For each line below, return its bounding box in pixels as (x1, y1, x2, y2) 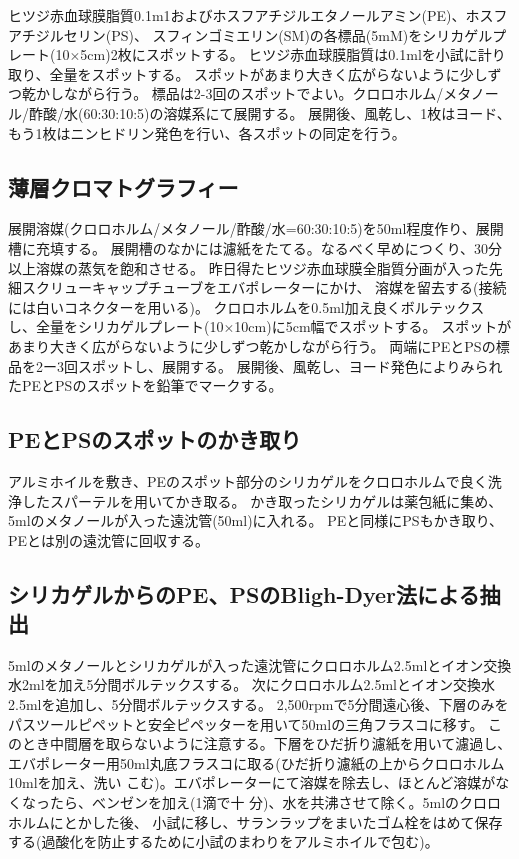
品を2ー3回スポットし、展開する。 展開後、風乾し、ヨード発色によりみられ (8, 355, 503, 376)
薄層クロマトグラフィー (8, 171, 239, 202)
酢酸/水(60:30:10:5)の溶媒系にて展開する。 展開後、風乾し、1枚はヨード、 (28, 102, 511, 123)
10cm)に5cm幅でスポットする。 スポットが (234, 316, 512, 337)
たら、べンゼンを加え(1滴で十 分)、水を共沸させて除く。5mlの (49, 792, 460, 813)
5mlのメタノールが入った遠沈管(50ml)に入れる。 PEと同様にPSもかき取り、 (8, 510, 504, 531)
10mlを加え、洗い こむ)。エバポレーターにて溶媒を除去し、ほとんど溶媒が (8, 772, 496, 793)
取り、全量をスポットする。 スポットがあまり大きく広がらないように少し (8, 63, 488, 84)
